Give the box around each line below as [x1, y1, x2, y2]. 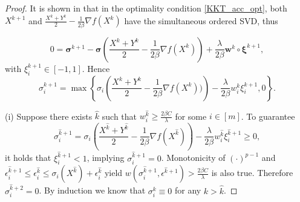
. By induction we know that [39, 184, 146, 197]
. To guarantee [241, 109, 295, 122]
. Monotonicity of [161, 151, 226, 164]
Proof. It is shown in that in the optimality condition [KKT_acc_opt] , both [5, 2, 287, 14]
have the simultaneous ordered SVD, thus [124, 14, 278, 27]
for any [174, 184, 201, 197]
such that [102, 109, 137, 122]
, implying [86, 151, 125, 164]
